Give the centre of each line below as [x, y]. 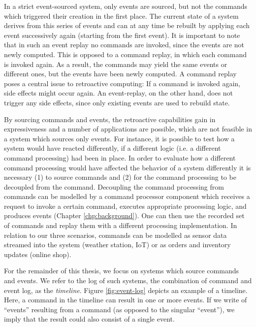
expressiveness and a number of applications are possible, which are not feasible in [128, 129]
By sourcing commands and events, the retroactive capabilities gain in [110, 119]
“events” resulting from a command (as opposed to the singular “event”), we [119, 309]
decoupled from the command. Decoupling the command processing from [114, 186]
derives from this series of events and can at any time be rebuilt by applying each [127, 25]
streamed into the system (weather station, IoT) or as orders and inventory [117, 245]
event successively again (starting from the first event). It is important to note [122, 35]
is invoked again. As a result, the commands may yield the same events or [116, 64]
